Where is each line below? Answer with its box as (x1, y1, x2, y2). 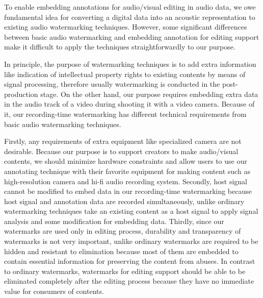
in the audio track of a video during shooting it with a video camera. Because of (4, 98, 255, 109)
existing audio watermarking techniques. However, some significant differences (4, 21, 247, 32)
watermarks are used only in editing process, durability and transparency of (4, 226, 241, 236)
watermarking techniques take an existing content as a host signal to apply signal (4, 206, 258, 216)
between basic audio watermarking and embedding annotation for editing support (4, 31, 259, 42)
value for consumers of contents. (4, 286, 104, 296)
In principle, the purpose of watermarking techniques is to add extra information (4, 58, 256, 69)
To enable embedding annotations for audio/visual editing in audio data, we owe (4, 2, 256, 12)
